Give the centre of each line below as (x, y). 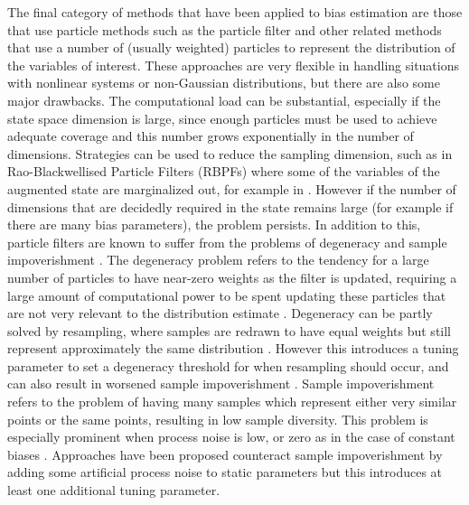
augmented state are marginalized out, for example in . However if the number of (232, 188)
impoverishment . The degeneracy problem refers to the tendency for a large (218, 260)
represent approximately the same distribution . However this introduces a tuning (233, 348)
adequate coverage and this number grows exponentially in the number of (211, 136)
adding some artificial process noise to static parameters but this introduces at (225, 472)
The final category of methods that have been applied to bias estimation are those (235, 12)
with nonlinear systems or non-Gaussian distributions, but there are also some (224, 83)
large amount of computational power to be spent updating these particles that (227, 295)
